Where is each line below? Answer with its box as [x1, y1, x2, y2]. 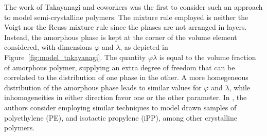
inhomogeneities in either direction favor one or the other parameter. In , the [4, 92, 247, 103]
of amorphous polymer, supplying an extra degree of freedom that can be [4, 62, 235, 72]
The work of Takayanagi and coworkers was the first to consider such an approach [4, 2, 263, 12]
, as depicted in [120, 42, 168, 52]
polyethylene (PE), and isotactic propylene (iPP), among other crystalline [4, 112, 237, 123]
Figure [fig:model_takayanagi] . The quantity [4, 51, 146, 62]
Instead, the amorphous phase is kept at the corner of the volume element [4, 31, 237, 42]
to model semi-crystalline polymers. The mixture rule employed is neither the [4, 11, 248, 22]
